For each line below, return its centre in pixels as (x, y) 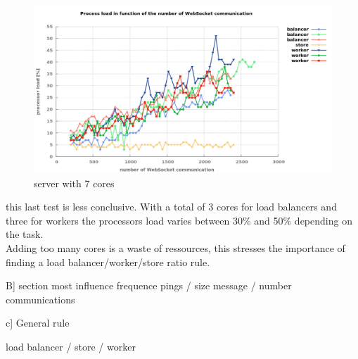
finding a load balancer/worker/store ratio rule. (108, 262)
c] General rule (38, 323)
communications (40, 299)
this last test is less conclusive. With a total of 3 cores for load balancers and (171, 207)
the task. (25, 234)
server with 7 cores (74, 183)
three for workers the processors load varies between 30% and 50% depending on (179, 220)
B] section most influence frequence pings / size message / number (149, 285)
